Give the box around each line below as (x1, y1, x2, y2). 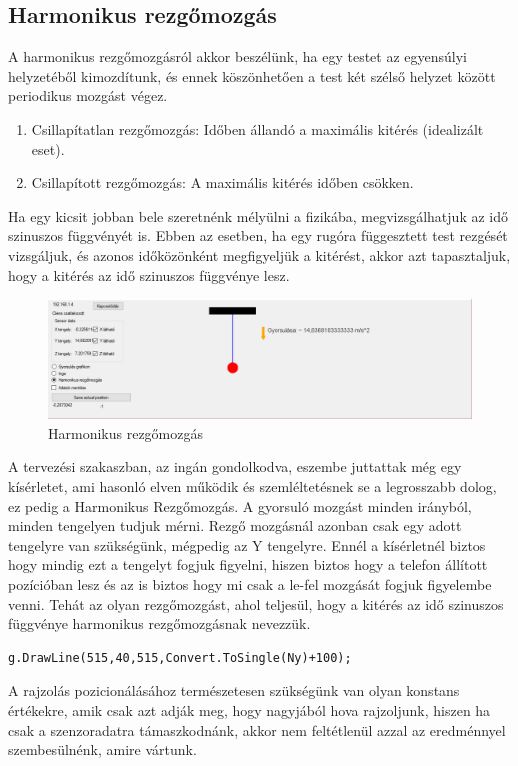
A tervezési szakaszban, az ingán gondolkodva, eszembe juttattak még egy (8, 456, 462, 477)
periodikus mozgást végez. (8, 85, 168, 106)
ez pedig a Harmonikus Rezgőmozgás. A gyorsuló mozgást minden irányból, (8, 495, 472, 516)
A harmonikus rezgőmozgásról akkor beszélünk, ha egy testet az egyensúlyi (8, 46, 468, 67)
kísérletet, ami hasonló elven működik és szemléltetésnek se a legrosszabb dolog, (8, 476, 497, 496)
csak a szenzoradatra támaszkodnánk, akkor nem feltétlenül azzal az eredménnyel (8, 719, 506, 740)
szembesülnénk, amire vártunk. (8, 739, 197, 760)
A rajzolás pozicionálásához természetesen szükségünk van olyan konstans (8, 680, 460, 701)
